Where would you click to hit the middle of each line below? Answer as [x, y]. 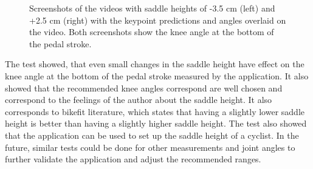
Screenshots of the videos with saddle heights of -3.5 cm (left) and [152, 8]
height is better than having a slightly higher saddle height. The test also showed [156, 123]
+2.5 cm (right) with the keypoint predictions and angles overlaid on [158, 20]
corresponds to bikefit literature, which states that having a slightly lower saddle [155, 111]
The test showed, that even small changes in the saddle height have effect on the [155, 64]
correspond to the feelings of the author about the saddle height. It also [139, 100]
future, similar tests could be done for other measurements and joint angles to [150, 147]
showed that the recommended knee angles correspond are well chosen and [144, 88]
